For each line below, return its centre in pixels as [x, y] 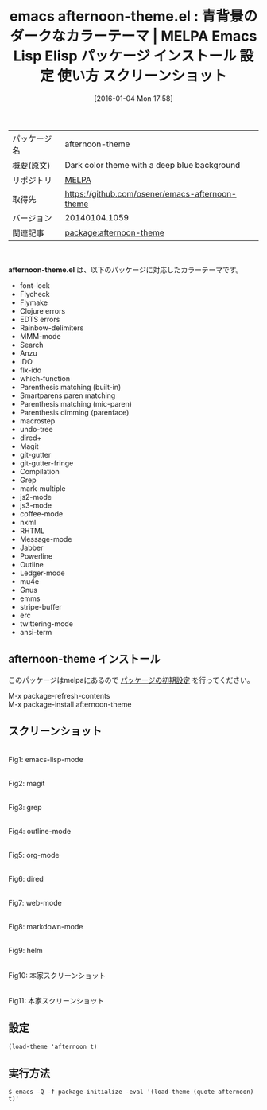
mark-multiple [43, 488]
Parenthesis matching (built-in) [70, 387]
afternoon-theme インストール [84, 659]
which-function [45, 378]
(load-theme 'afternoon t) [53, 1047]
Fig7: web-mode [35, 902]
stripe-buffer [41, 606]
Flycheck [35, 294]
